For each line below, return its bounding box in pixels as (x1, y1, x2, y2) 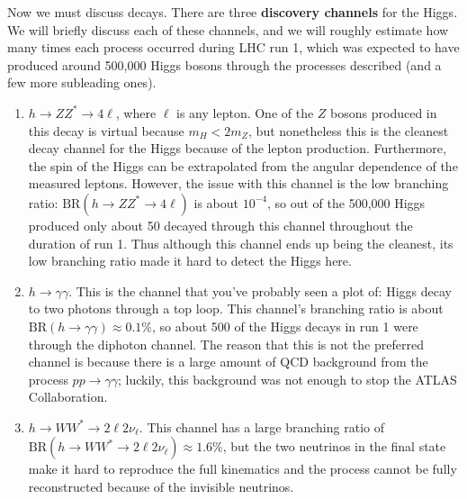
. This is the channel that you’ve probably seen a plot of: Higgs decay (68, 281, 452, 300)
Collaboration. (28, 387, 108, 406)
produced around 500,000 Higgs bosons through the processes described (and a (7, 55, 442, 74)
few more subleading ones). (7, 73, 157, 92)
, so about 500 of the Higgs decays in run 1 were (152, 316, 418, 335)
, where (115, 103, 157, 122)
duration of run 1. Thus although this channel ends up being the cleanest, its (28, 233, 454, 252)
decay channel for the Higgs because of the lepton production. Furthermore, (28, 139, 446, 158)
